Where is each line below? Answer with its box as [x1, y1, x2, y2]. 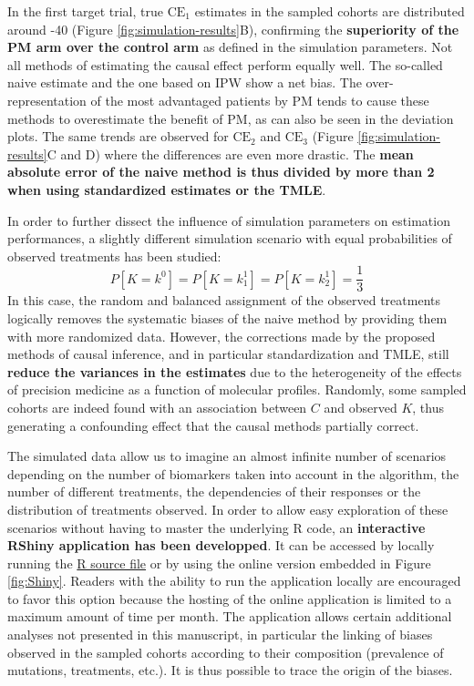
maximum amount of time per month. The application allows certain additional [7, 607, 452, 626]
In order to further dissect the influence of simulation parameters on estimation [7, 210, 450, 230]
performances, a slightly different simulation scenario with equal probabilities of [7, 229, 452, 248]
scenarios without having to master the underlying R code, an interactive [7, 517, 426, 537]
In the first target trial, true [7, 2, 163, 20]
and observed [324, 397, 397, 416]
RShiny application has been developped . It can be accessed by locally [7, 536, 435, 555]
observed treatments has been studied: [7, 246, 222, 265]
